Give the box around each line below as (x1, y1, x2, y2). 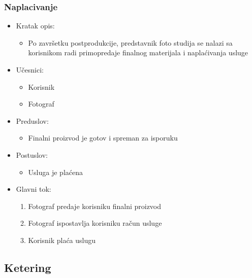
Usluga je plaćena (28, 166, 83, 177)
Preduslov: (16, 115, 49, 126)
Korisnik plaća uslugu (28, 234, 96, 245)
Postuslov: (16, 149, 48, 160)
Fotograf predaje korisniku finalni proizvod (28, 200, 162, 211)
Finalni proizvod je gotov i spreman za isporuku (28, 132, 178, 143)
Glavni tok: (16, 184, 51, 194)
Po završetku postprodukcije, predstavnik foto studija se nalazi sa (28, 37, 233, 48)
